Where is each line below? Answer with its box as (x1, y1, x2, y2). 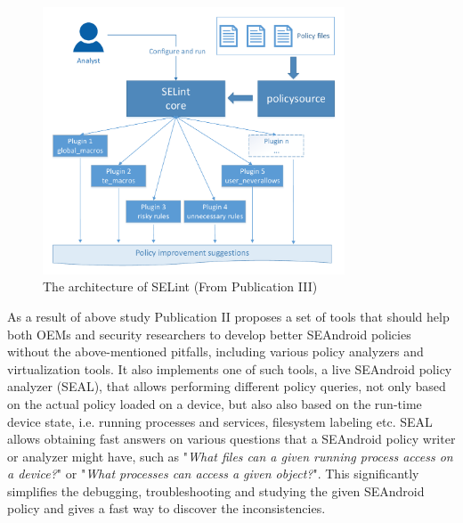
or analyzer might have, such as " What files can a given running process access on (7, 446, 453, 465)
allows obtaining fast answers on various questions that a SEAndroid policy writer (7, 429, 456, 448)
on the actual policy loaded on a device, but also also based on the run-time (7, 394, 422, 413)
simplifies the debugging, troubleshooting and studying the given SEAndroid (7, 481, 425, 500)
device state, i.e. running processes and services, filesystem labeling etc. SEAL (7, 412, 433, 430)
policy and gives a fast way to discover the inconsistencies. (7, 499, 326, 518)
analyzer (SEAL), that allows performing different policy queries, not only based (7, 377, 446, 396)
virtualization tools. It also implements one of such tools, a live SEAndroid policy (7, 359, 452, 378)
